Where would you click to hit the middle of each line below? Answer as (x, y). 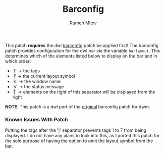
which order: (18, 61)
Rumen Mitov (83, 23)
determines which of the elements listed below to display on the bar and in (81, 56)
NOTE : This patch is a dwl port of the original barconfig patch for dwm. (78, 106)
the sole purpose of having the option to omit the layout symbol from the (79, 141)
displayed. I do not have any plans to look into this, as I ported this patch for (82, 136)
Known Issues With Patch (37, 119)
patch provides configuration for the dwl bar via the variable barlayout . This (82, 51)
